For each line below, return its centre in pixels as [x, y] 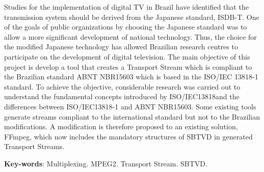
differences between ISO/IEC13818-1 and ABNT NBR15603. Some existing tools [130, 106]
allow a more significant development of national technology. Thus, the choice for [130, 36]
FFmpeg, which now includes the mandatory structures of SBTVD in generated [128, 136]
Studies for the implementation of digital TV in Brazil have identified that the [126, 7]
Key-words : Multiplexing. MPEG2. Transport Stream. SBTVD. [106, 163]
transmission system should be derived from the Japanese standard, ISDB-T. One [132, 17]
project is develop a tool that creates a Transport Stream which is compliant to [128, 66]
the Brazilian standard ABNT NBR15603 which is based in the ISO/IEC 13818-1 [131, 77]
